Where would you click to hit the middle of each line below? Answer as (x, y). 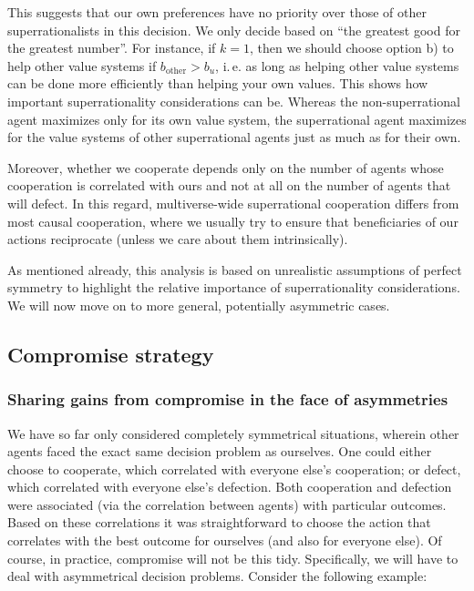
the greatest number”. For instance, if (112, 48)
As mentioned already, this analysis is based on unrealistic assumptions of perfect (235, 269)
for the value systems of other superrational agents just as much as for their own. (234, 137)
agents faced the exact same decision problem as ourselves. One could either (220, 451)
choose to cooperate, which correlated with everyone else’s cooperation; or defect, (234, 469)
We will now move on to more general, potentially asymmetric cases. (199, 305)
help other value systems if (82, 65)
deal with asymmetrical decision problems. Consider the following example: (217, 576)
